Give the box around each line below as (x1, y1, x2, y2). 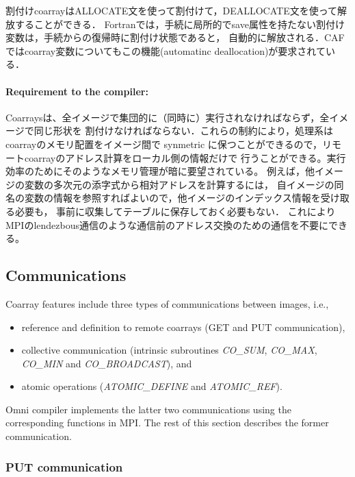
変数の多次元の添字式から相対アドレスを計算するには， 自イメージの (24, 177, 334, 191)
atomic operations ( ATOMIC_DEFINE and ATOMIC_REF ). (21, 379, 282, 393)
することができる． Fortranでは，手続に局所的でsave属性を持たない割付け (14, 16, 345, 31)
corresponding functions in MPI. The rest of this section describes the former (5, 415, 329, 430)
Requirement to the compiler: (5, 84, 148, 98)
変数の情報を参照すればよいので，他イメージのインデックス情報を (24, 191, 321, 205)
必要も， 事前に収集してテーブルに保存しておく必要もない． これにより (14, 204, 336, 218)
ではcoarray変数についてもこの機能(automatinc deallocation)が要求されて (5, 43, 326, 58)
